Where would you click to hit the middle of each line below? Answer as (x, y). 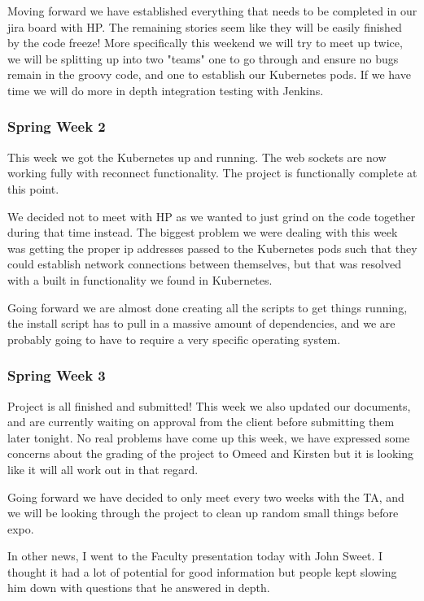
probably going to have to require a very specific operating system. (174, 339)
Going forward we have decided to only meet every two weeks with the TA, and (206, 496)
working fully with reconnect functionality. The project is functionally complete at (212, 173)
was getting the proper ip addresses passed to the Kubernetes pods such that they (212, 248)
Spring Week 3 (57, 375)
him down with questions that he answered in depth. (139, 588)
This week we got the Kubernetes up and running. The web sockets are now (197, 157)
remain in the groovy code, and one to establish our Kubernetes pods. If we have (209, 74)
